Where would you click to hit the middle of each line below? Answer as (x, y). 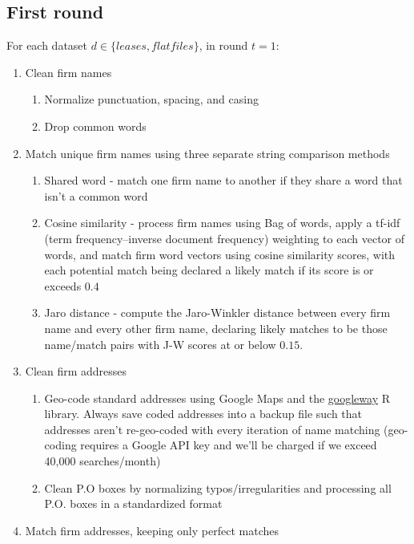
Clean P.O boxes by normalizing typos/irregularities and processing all (218, 487)
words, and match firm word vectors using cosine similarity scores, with (220, 254)
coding (60, 445)
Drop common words (95, 126)
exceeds (63, 285)
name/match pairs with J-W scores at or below (160, 344)
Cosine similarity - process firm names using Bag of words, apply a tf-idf (222, 223)
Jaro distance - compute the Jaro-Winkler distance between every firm (217, 313)
